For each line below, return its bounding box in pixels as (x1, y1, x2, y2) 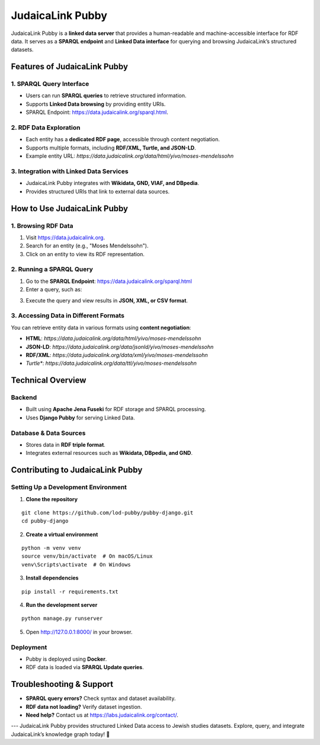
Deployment (11, 643, 47, 651)
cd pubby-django (21, 518, 69, 524)
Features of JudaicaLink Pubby (11, 62, 129, 72)
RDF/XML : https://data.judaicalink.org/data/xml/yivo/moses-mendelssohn (25, 351, 208, 358)
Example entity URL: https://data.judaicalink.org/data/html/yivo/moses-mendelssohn (25, 152, 234, 160)
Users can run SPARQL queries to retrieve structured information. (25, 92, 187, 99)
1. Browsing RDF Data (11, 221, 73, 230)
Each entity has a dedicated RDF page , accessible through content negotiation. (25, 136, 220, 143)
